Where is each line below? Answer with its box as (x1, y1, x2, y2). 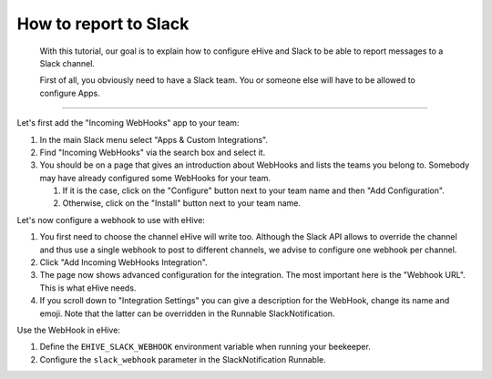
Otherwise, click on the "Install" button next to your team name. (62, 198, 301, 209)
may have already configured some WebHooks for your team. (39, 172, 271, 183)
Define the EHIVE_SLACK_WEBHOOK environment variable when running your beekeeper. (39, 342, 371, 353)
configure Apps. (39, 87, 100, 98)
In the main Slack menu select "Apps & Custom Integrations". (39, 134, 269, 145)
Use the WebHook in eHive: (16, 324, 120, 335)
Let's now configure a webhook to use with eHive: (16, 214, 205, 225)
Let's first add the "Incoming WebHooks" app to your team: (16, 118, 240, 128)
